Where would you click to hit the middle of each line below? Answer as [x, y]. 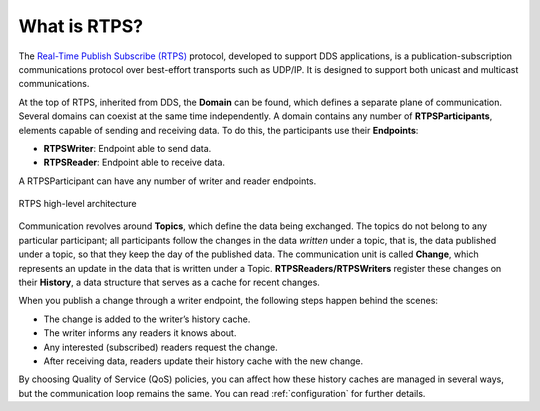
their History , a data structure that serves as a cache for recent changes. [169, 282]
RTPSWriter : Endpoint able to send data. [127, 148]
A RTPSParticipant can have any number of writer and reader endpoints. [167, 181]
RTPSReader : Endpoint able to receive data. [134, 162]
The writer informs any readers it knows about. [140, 333]
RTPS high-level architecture [77, 204]
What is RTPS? [81, 26]
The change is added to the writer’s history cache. [147, 319]
